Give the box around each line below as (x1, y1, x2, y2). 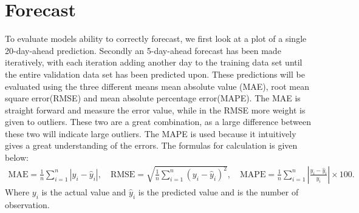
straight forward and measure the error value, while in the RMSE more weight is (5, 103, 306, 116)
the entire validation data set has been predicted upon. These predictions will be (5, 67, 305, 80)
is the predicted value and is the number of (138, 185, 299, 198)
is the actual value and (41, 185, 126, 198)
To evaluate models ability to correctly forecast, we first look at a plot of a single (5, 32, 307, 45)
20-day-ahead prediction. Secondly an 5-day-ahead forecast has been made (5, 44, 281, 56)
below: (5, 151, 29, 164)
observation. (5, 198, 50, 211)
